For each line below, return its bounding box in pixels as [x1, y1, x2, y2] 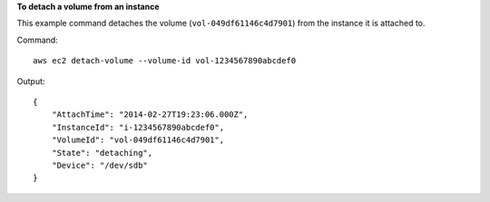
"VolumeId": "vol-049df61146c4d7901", [51, 135, 225, 145]
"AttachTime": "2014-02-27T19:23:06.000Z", [51, 110, 249, 120]
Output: [16, 75, 45, 86]
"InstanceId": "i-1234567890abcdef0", [51, 122, 225, 132]
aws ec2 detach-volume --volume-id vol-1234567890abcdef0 [33, 55, 297, 66]
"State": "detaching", [51, 148, 153, 158]
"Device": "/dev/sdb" [51, 159, 149, 170]
